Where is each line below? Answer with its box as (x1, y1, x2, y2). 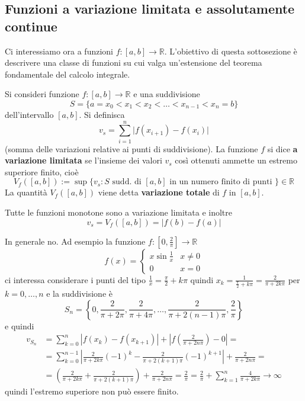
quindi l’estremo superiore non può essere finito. (5, 385, 179, 397)
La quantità (5, 186, 47, 198)
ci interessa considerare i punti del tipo (5, 273, 146, 285)
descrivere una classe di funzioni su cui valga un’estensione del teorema (5, 56, 262, 69)
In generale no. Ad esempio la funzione (5, 235, 146, 247)
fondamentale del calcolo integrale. (5, 68, 130, 80)
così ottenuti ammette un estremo (175, 154, 297, 166)
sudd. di (112, 178, 142, 187)
